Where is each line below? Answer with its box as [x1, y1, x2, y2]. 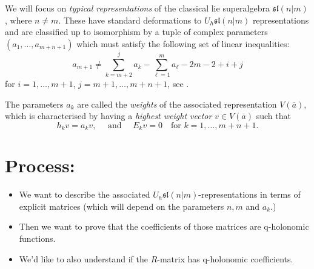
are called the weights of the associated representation [77, 97, 277, 110]
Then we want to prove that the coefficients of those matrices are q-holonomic [19, 220, 309, 233]
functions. [19, 232, 56, 245]
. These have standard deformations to [58, 13, 202, 26]
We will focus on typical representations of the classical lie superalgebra [5, 2, 270, 14]
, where [5, 13, 32, 26]
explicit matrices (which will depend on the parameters [19, 199, 224, 212]
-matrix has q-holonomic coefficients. [157, 252, 293, 265]
